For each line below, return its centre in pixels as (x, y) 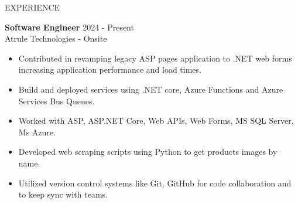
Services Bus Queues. (56, 101)
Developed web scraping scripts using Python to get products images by (148, 152)
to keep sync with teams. (63, 194)
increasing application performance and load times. (110, 69)
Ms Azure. (37, 132)
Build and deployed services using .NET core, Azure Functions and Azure (151, 89)
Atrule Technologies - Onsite (56, 38)
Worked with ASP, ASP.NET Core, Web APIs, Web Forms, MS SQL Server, (156, 120)
